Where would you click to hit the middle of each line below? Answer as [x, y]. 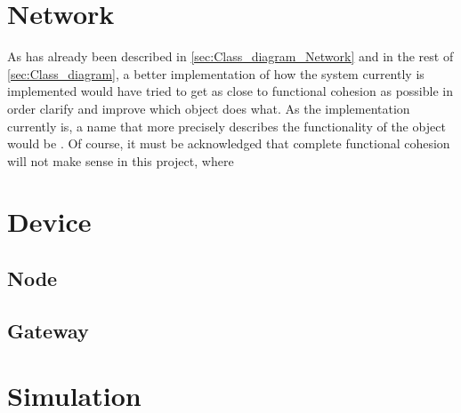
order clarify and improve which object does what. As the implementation [209, 108]
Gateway [48, 330]
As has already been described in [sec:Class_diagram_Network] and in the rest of [230, 56]
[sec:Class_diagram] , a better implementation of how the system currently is [216, 73]
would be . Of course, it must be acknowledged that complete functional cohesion [229, 143]
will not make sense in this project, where [121, 160]
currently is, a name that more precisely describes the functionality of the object [226, 126]
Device [49, 222]
